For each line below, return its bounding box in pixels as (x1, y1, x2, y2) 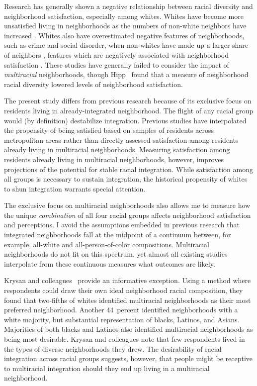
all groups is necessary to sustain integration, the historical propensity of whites (4, 174, 248, 184)
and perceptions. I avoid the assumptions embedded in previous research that (4, 219, 240, 230)
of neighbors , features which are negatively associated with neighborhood (4, 49, 229, 60)
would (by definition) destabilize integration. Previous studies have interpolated (4, 115, 247, 125)
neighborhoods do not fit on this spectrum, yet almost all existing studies (4, 249, 228, 259)
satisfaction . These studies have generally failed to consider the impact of (4, 59, 229, 70)
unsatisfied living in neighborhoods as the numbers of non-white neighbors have (4, 20, 247, 31)
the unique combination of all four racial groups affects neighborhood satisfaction (4, 209, 251, 220)
